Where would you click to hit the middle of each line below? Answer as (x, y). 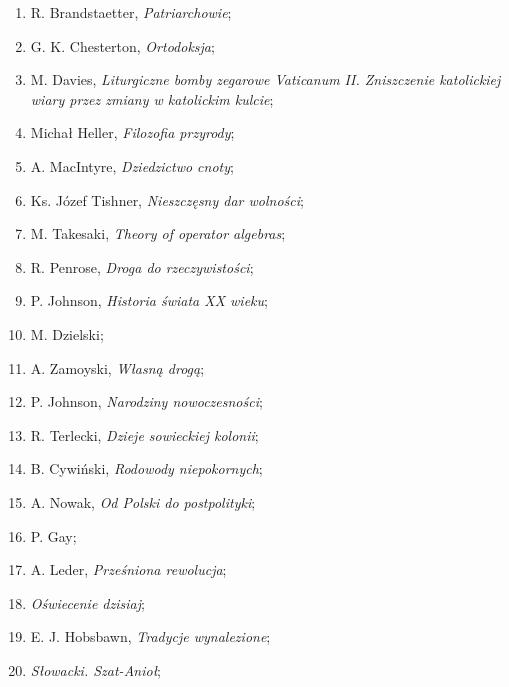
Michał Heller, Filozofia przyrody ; (132, 132)
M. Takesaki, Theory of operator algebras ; (158, 233)
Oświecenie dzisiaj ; (87, 602)
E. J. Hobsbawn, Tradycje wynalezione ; (150, 636)
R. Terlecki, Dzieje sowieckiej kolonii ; (144, 434)
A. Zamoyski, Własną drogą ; (117, 367)
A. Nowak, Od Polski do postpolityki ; (143, 501)
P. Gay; (53, 535)
